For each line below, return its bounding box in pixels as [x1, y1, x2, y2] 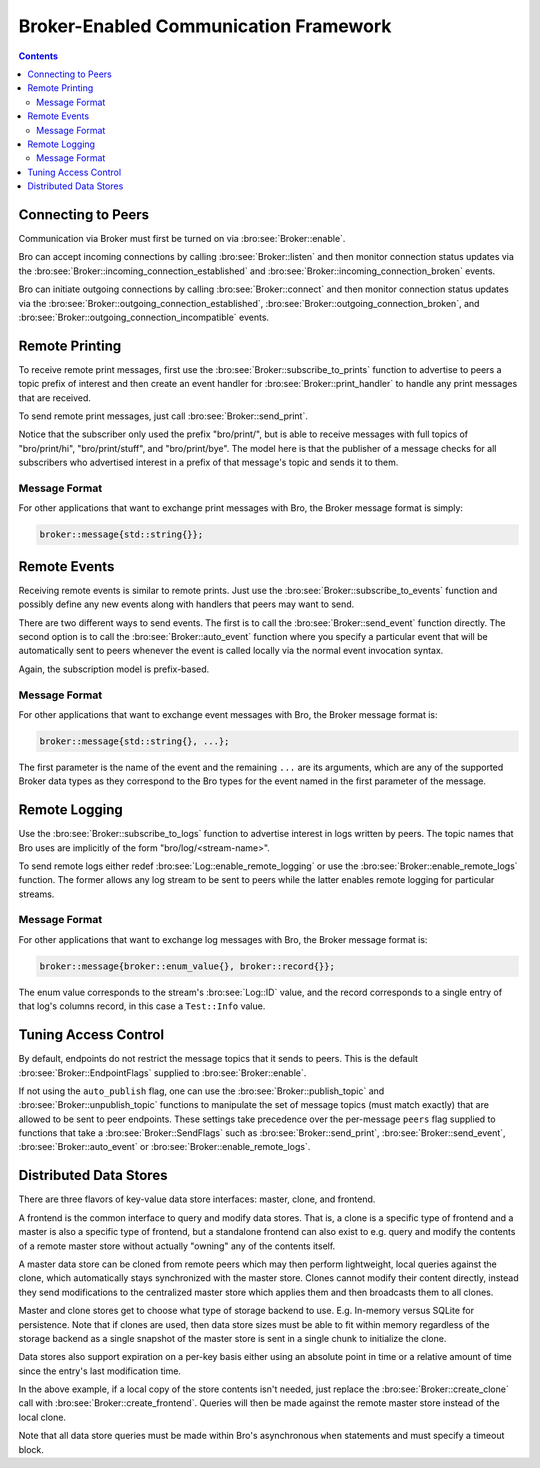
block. [18, 1443, 45, 1455]
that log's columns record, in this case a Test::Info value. [18, 1000, 266, 1012]
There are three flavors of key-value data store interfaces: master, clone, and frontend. [18, 1193, 376, 1205]
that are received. [18, 391, 92, 404]
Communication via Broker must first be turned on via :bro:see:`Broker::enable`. [18, 232, 346, 244]
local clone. [18, 1411, 67, 1423]
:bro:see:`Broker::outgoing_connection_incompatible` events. [18, 311, 270, 323]
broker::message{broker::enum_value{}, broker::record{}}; [39, 960, 335, 972]
